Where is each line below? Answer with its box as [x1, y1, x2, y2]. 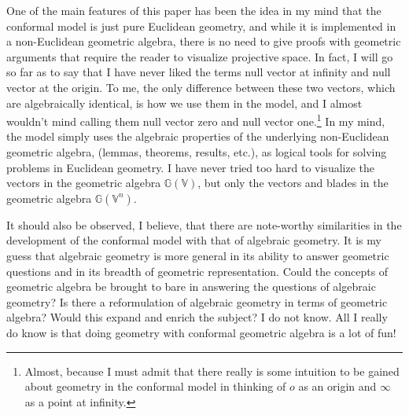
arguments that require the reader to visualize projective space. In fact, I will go [6, 48, 393, 64]
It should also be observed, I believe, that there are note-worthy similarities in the [6, 216, 402, 233]
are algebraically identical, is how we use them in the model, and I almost [6, 94, 363, 111]
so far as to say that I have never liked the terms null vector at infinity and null [6, 64, 391, 80]
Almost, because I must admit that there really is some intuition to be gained [24, 362, 400, 379]
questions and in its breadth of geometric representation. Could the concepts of [6, 263, 389, 279]
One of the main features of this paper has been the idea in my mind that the [6, 2, 381, 18]
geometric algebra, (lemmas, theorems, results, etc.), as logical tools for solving [6, 144, 387, 160]
